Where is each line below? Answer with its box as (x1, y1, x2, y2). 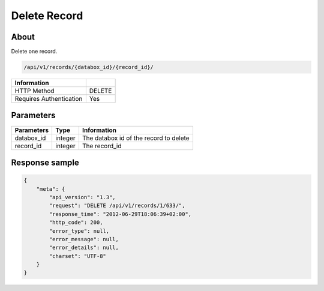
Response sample (11, 157, 79, 167)
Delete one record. (11, 48, 58, 55)
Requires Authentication (14, 95, 83, 103)
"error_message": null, (49, 236, 119, 242)
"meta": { (36, 185, 65, 192)
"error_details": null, (49, 244, 119, 251)
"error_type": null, (49, 227, 110, 234)
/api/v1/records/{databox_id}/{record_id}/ (23, 64, 154, 71)
